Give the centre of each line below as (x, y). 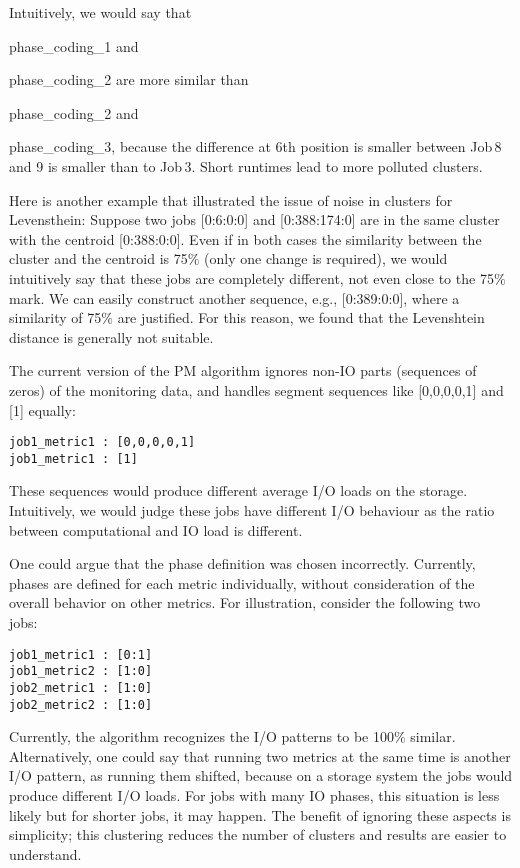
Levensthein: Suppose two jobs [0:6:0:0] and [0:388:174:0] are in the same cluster (254, 219)
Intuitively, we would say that (100, 12)
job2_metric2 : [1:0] (81, 704)
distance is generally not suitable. (111, 336)
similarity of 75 (55, 317)
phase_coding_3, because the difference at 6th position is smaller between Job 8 (255, 146)
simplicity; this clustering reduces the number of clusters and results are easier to (258, 834)
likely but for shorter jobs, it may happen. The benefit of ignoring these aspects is (260, 814)
